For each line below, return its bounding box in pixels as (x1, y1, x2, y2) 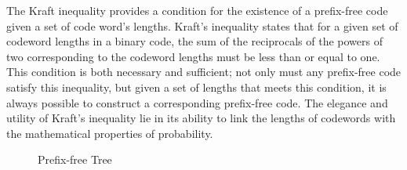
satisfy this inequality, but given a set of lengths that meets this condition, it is (6, 78, 387, 95)
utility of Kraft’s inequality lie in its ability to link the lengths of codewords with (6, 110, 396, 126)
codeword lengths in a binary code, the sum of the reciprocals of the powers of (6, 33, 383, 49)
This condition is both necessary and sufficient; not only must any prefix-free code (6, 63, 402, 80)
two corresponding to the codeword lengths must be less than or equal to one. (6, 48, 380, 64)
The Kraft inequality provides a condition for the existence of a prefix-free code (6, 2, 388, 18)
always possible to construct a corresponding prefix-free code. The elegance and (6, 94, 388, 110)
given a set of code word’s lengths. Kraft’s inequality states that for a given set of (6, 17, 398, 34)
